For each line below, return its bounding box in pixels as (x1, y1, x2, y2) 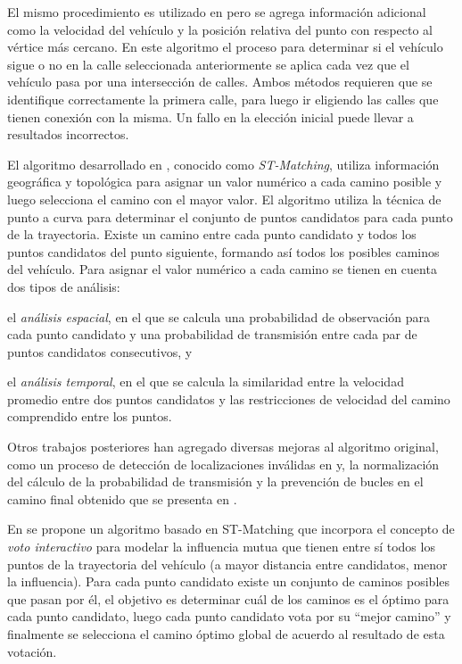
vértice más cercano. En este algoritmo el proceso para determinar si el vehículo (7, 37, 443, 56)
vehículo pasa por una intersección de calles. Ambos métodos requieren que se (7, 72, 433, 91)
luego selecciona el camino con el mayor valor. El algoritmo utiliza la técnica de (7, 189, 441, 208)
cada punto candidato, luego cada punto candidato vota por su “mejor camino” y (7, 607, 451, 626)
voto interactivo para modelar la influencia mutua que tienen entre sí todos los (7, 537, 435, 556)
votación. (7, 642, 57, 660)
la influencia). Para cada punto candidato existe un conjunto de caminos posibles (7, 572, 450, 591)
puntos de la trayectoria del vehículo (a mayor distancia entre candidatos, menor (7, 554, 448, 573)
